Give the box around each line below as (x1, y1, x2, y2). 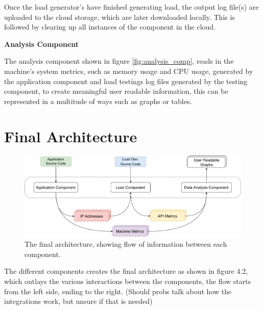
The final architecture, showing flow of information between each (25, 239, 227, 249)
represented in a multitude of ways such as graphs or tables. (4, 95, 192, 106)
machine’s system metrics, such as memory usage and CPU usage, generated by (4, 65, 253, 76)
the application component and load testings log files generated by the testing (4, 75, 248, 86)
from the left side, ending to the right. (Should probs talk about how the (4, 286, 232, 296)
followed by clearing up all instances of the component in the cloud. (4, 21, 216, 32)
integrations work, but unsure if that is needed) (4, 296, 153, 306)
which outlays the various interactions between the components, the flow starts (4, 275, 251, 286)
